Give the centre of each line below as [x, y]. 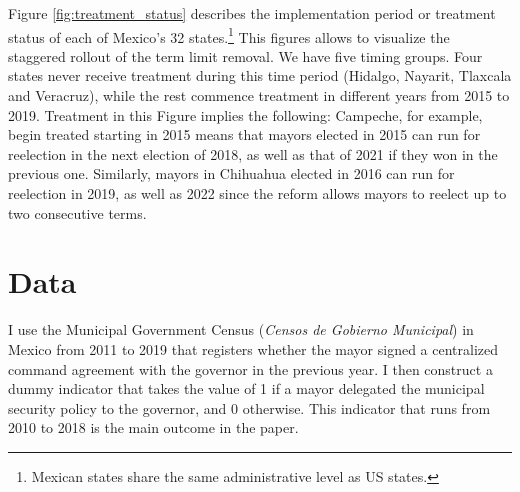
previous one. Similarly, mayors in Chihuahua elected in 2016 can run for [231, 173]
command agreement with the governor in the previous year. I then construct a [250, 368]
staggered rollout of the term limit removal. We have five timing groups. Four [245, 55]
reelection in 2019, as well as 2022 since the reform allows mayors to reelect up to [257, 193]
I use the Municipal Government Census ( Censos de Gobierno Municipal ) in [241, 329]
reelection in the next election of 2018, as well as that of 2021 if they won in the [253, 153]
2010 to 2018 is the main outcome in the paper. [153, 427]
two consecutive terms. [77, 212]
